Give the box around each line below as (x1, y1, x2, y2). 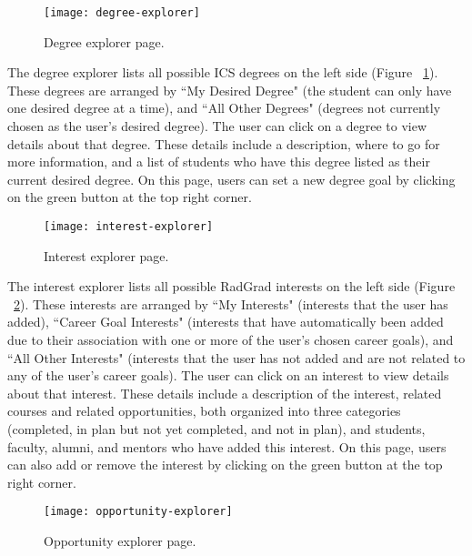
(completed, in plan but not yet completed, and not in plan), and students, (7, 420, 426, 438)
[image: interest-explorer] (44, 220, 214, 233)
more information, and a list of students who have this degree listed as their (7, 152, 430, 171)
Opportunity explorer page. (44, 531, 196, 551)
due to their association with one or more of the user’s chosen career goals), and (7, 330, 454, 349)
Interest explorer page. (44, 246, 169, 265)
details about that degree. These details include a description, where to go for (7, 134, 440, 153)
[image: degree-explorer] (44, 6, 200, 19)
